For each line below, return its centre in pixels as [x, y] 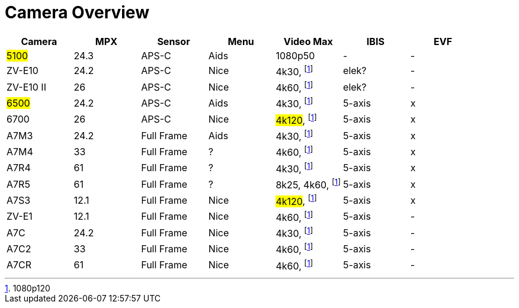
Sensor [174, 41]
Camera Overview [77, 12]
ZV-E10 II [26, 87]
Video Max [308, 41]
